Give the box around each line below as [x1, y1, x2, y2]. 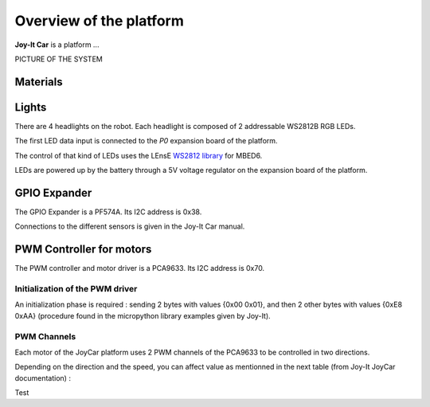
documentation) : [14, 373, 72, 382]
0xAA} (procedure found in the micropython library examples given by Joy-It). [14, 311, 271, 320]
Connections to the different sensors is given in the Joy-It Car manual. [14, 221, 245, 231]
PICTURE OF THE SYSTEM [14, 54, 103, 64]
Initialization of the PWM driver [14, 284, 138, 294]
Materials [14, 75, 63, 88]
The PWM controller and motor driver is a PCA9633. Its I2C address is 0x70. [14, 264, 265, 273]
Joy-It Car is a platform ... [14, 40, 100, 49]
